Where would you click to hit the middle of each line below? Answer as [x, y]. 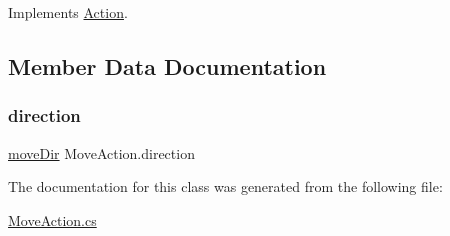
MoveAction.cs [52, 219]
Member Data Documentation [167, 65]
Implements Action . [68, 12]
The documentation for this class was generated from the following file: [225, 186]
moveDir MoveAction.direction [101, 152]
